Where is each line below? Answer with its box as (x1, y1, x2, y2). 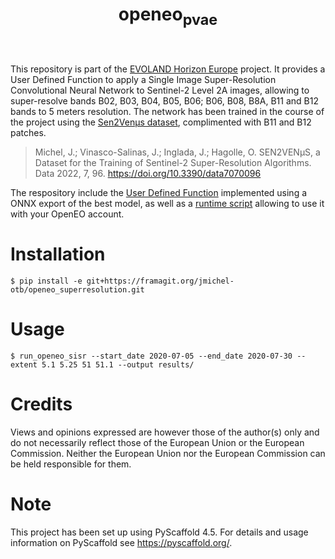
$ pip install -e (10, 276, 83, 286)
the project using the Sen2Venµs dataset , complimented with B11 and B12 (10, 116, 312, 128)
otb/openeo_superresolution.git (10, 284, 145, 295)
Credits (10, 393, 73, 415)
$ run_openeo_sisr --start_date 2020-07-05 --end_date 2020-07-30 (10, 351, 293, 361)
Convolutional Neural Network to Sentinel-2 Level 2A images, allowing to (10, 84, 310, 96)
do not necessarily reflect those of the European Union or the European (10, 436, 305, 448)
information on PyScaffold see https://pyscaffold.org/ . (10, 536, 233, 548)
